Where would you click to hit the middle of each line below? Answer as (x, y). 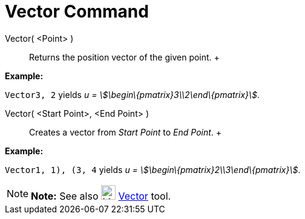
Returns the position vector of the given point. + (124, 57)
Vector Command (77, 11)
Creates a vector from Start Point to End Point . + (126, 132)
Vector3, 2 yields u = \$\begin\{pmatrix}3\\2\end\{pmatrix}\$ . (133, 94)
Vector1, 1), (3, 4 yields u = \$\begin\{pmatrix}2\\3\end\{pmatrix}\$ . (153, 169)
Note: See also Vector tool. (101, 196)
